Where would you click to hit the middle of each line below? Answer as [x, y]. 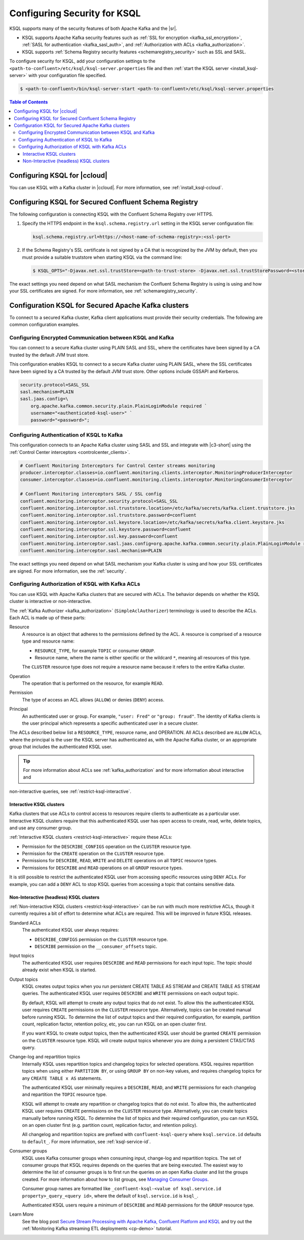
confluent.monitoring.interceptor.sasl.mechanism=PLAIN [91, 551]
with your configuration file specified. [67, 75]
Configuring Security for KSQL [75, 13]
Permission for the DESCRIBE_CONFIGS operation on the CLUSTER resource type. [107, 846]
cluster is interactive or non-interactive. [50, 601]
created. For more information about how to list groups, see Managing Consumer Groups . [116, 1179]
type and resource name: [48, 641]
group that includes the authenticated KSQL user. [61, 747]
